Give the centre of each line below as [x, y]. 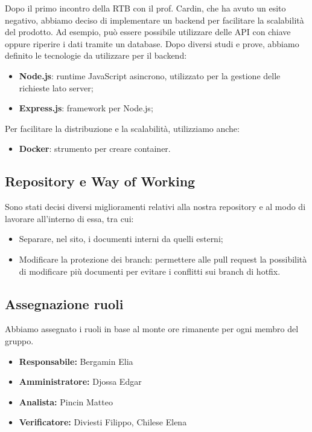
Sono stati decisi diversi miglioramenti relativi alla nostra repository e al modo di [155, 207]
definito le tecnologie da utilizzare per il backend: [96, 55]
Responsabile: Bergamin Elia [76, 361]
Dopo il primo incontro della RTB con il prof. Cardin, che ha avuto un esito [145, 8]
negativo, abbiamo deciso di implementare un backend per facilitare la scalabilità [154, 20]
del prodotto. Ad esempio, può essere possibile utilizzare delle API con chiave [148, 32]
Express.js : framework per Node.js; [86, 108]
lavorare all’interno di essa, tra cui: [69, 218]
